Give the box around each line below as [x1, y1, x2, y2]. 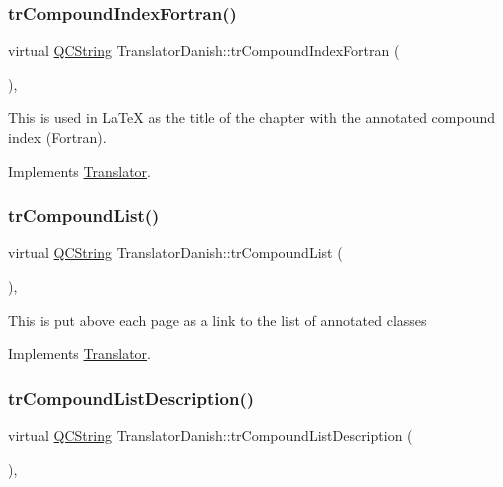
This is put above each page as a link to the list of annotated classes [8, 309, 427, 330]
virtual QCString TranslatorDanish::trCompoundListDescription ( [8, 425, 413, 445]
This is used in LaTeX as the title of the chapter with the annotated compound [8, 107, 496, 128]
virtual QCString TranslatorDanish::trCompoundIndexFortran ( [8, 40, 400, 61]
